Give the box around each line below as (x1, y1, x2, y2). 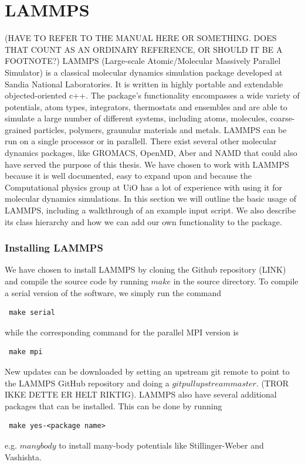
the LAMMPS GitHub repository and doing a (5, 376, 170, 389)
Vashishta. (5, 450, 42, 463)
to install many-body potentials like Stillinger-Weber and (59, 439, 264, 451)
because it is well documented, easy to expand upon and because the (5, 169, 252, 182)
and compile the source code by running (5, 275, 148, 287)
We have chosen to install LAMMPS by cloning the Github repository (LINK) (5, 263, 286, 276)
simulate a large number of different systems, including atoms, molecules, (5, 112, 267, 124)
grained (5, 123, 32, 135)
